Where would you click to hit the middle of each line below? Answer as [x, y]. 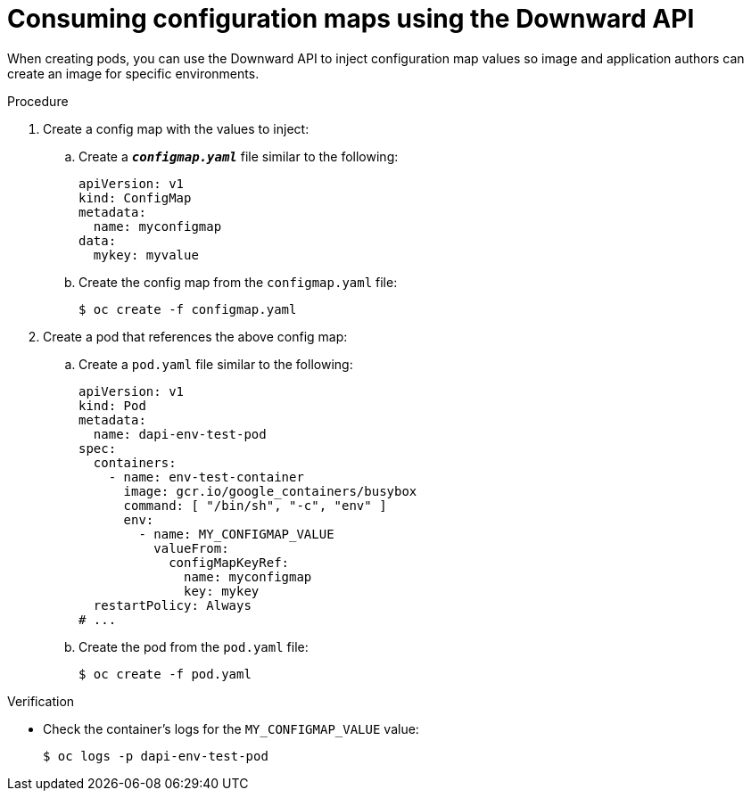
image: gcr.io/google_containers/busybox [270, 491]
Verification [41, 701]
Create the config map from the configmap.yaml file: [238, 282]
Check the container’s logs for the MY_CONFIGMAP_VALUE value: [231, 728]
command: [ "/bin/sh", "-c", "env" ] [255, 505]
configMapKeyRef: [229, 562]
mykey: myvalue [146, 255]
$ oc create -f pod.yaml [165, 674]
